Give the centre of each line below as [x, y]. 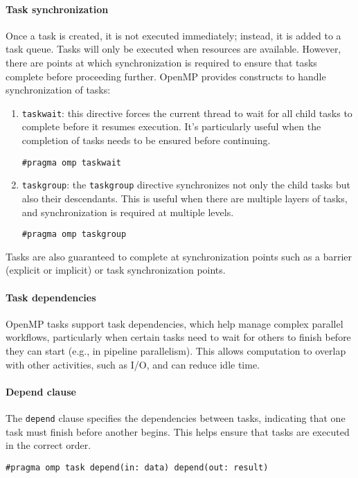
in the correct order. [48, 445]
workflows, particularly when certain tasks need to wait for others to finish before [178, 337]
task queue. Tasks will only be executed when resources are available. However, [173, 49]
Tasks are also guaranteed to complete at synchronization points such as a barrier [179, 256]
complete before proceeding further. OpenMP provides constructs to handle [166, 76]
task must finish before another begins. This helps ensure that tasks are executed [178, 431]
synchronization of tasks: [58, 90]
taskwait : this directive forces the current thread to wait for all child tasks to [187, 113]
